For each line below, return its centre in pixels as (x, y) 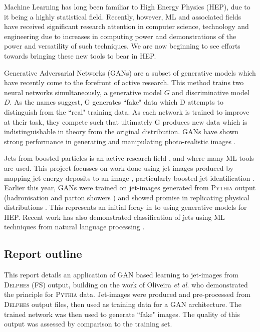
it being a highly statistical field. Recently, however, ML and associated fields (123, 16)
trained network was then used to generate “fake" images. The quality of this (122, 314)
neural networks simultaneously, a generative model (83, 92)
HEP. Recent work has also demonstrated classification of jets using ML (114, 217)
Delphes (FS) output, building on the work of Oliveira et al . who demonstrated (126, 284)
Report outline (43, 254)
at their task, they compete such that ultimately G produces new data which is (126, 121)
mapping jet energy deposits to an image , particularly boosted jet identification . (129, 178)
